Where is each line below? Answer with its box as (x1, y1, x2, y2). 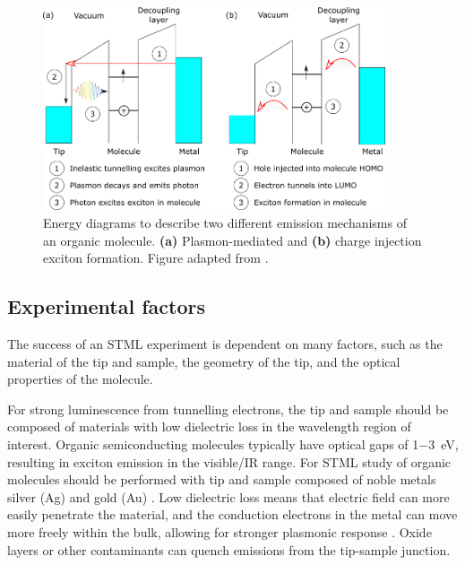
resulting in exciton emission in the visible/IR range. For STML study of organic (7, 452, 452, 471)
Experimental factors (7, 292, 206, 320)
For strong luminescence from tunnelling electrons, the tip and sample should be (7, 399, 449, 418)
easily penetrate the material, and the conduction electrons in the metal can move (7, 505, 458, 524)
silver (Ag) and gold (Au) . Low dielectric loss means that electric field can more (7, 487, 450, 506)
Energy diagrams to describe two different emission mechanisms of (43, 213, 407, 231)
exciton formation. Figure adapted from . (43, 248, 269, 267)
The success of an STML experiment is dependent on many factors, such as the (7, 334, 443, 352)
